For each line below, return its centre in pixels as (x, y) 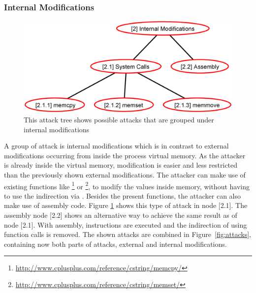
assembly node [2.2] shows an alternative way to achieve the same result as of (121, 215)
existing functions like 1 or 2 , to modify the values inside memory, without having (127, 185)
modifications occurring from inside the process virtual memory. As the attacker (125, 155)
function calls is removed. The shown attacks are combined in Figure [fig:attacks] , (128, 234)
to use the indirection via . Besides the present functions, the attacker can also (123, 195)
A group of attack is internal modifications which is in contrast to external (116, 146)
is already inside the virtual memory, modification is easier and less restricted (121, 165)
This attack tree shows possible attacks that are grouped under (119, 119)
